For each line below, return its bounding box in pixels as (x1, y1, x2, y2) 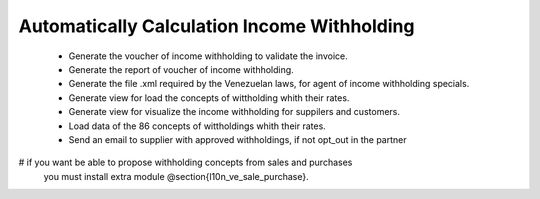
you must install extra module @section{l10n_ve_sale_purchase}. (43, 170, 309, 182)
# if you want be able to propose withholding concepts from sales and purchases (18, 156, 353, 169)
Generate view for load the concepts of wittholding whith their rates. (68, 91, 350, 104)
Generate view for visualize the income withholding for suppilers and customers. (68, 106, 400, 118)
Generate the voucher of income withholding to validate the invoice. (68, 50, 349, 62)
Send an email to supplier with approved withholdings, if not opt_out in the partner (68, 133, 407, 145)
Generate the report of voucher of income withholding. (68, 63, 294, 75)
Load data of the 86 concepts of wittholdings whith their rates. (68, 120, 327, 132)
